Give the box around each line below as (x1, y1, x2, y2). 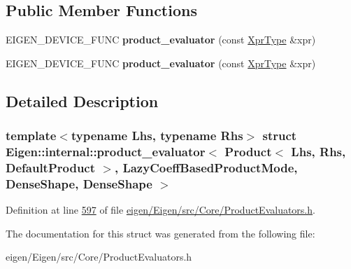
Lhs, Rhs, (291, 143, 346, 160)
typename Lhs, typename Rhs (71, 127, 243, 144)
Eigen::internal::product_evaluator (6, 143, 206, 160)
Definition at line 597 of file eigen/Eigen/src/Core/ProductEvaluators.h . (6, 202, 315, 217)
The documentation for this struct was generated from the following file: (6, 226, 315, 240)
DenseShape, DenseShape (6, 174, 152, 192)
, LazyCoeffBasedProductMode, (114, 158, 298, 176)
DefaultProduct (6, 158, 96, 176)
